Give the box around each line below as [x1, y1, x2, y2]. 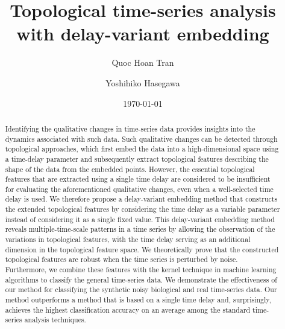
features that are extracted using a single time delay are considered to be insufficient [5, 174, 271, 184]
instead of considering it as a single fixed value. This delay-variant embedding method [5, 214, 275, 224]
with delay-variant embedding [16, 21, 269, 46]
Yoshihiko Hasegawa [105, 76, 180, 89]
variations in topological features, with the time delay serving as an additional [5, 234, 251, 244]
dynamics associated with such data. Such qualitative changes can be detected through [5, 133, 278, 144]
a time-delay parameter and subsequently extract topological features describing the [5, 153, 269, 164]
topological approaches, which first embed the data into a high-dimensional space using [5, 144, 279, 154]
